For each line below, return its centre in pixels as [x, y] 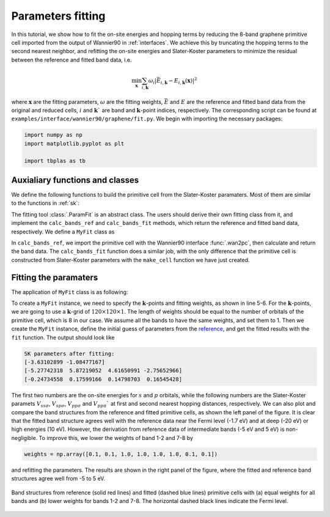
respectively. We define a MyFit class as [63, 232]
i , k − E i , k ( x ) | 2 [179, 81]
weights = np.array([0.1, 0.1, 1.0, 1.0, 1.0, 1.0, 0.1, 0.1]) [121, 454]
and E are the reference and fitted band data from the [238, 101]
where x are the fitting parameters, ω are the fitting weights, [87, 101]
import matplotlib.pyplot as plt [74, 143]
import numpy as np [53, 135]
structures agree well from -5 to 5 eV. [58, 479]
